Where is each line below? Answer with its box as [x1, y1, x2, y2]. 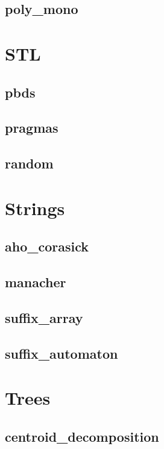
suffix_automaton [5, 344, 118, 362]
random [5, 154, 54, 173]
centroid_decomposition [5, 427, 159, 445]
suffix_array [5, 308, 83, 327]
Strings [5, 195, 65, 220]
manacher [5, 273, 66, 291]
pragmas [5, 118, 58, 137]
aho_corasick [5, 237, 89, 256]
